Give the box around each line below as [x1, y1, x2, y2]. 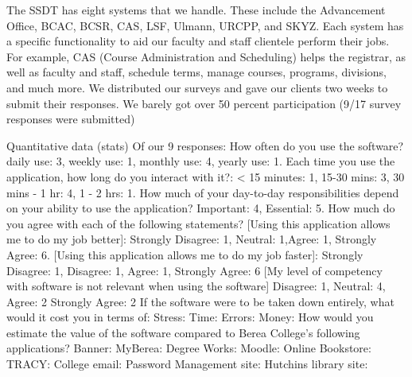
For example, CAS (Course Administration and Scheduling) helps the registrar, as [6, 48, 406, 64]
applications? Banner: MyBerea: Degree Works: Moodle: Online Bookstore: [6, 340, 371, 356]
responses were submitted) [6, 111, 135, 127]
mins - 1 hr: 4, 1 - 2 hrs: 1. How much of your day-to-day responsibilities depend [6, 184, 399, 200]
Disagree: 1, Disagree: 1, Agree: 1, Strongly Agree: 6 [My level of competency [6, 262, 383, 278]
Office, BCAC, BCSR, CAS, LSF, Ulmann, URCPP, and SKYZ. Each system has [6, 17, 404, 33]
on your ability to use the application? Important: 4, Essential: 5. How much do [6, 200, 395, 216]
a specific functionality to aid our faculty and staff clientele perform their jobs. [6, 33, 390, 49]
